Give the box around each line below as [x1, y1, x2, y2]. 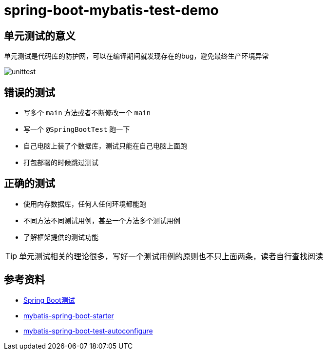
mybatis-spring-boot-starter [23, 311, 114, 320]
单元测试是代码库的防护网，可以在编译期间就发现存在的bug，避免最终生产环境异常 [4, 52, 269, 61]
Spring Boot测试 [23, 295, 75, 304]
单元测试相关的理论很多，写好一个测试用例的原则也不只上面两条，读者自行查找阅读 [19, 251, 324, 261]
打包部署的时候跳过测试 [23, 158, 98, 167]
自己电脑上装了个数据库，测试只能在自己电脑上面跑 [23, 142, 187, 150]
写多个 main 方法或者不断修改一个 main [23, 108, 151, 117]
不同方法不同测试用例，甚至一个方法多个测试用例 [23, 216, 180, 225]
